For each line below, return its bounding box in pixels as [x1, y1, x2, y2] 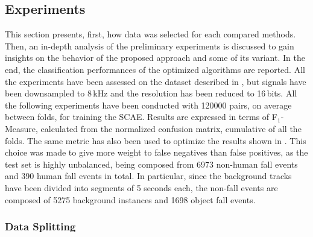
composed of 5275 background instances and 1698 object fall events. [5, 193, 256, 206]
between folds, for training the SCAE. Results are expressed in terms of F [5, 110, 277, 123]
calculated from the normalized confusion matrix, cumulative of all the [40, 122, 302, 134]
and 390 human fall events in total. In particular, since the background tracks [5, 169, 292, 182]
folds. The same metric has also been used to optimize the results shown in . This [5, 134, 306, 147]
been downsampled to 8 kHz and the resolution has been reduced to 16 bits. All [5, 87, 297, 100]
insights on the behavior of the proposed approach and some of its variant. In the [5, 51, 305, 64]
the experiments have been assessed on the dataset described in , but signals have [5, 75, 306, 87]
